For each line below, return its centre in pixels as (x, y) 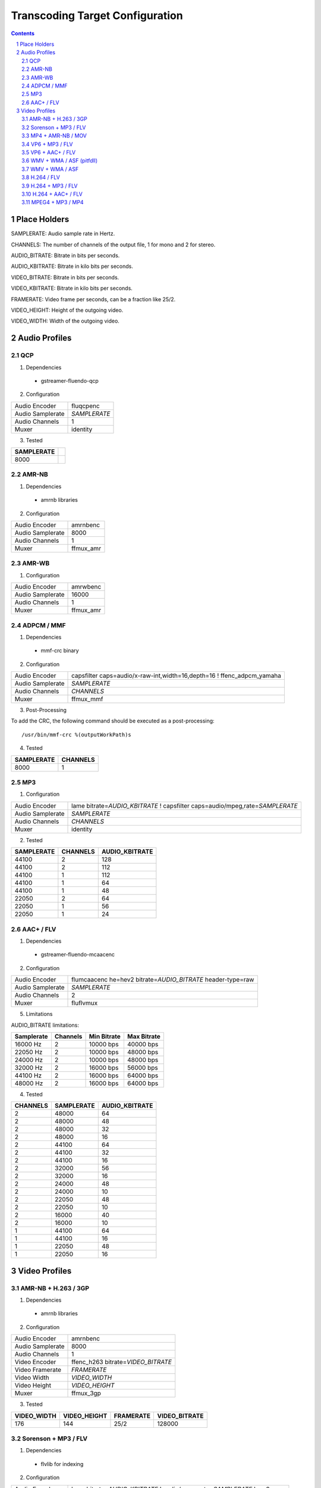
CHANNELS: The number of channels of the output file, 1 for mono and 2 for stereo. (113, 245)
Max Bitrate (144, 1036)
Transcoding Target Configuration (97, 15)
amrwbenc (86, 587)
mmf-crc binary (60, 651)
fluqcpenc (86, 406)
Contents (23, 33)
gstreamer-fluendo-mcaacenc (78, 955)
